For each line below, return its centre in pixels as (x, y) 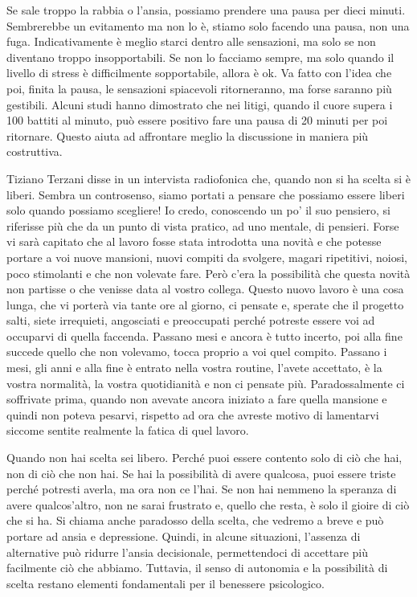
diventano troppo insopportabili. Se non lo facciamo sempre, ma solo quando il (200, 57)
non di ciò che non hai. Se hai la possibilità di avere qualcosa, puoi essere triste (201, 473)
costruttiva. (35, 151)
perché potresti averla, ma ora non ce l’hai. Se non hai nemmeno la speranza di (202, 489)
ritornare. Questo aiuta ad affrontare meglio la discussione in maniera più (188, 135)
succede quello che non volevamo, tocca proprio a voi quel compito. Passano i (197, 352)
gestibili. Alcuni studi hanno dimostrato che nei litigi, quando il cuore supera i (200, 104)
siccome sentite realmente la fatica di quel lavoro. (128, 430)
